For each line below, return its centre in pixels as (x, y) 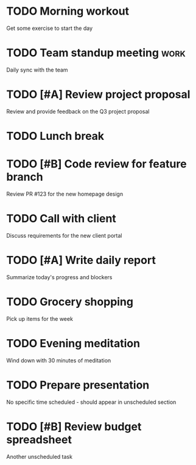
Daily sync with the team (37, 70)
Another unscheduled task (40, 456)
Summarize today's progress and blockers (59, 277)
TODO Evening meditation (73, 343)
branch (25, 177)
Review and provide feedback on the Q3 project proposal (78, 111)
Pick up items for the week (40, 318)
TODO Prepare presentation (78, 385)
